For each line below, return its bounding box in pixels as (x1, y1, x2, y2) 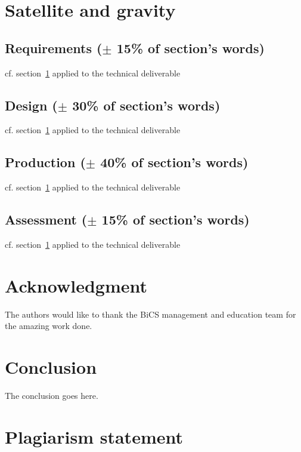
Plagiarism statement (5, 424, 183, 448)
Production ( (5, 153, 86, 171)
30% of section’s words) (72, 96, 221, 114)
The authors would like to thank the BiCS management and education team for (5, 308, 296, 320)
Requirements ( (5, 38, 103, 57)
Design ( (5, 96, 58, 114)
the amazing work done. (5, 319, 92, 332)
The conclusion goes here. (5, 389, 98, 401)
